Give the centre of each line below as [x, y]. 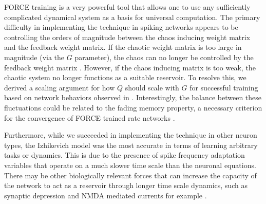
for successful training [224, 87]
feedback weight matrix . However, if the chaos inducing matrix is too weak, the [130, 67]
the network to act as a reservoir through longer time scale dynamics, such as [126, 185]
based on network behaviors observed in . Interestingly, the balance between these [133, 97]
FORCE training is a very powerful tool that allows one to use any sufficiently [127, 7]
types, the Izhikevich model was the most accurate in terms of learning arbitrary [131, 145]
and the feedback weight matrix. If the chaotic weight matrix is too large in [123, 47]
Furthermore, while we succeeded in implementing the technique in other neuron [131, 135]
